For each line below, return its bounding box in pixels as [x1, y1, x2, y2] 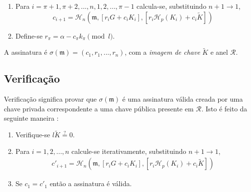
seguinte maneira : [4, 113, 59, 123]
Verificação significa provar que [4, 94, 97, 104]
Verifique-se [15, 129, 50, 140]
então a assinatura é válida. [49, 178, 132, 189]
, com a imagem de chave [124, 47, 200, 57]
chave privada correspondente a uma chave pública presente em [4, 103, 194, 113]
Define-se [15, 30, 43, 41]
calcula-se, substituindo [137, 1, 206, 11]
